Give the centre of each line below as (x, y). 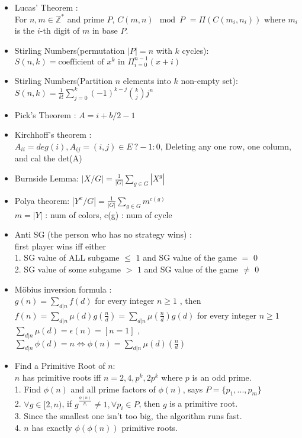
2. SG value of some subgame (68, 269)
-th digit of (60, 30)
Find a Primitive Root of (60, 366)
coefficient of (81, 62)
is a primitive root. (204, 403)
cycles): (195, 50)
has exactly (52, 427)
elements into (147, 80)
